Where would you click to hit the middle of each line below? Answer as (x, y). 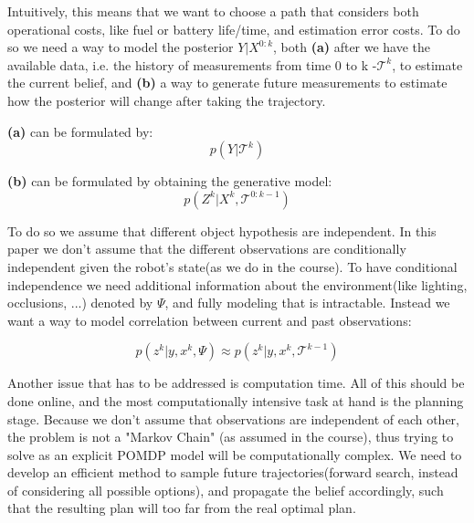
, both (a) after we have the (352, 47)
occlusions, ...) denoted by (80, 303)
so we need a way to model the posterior (121, 47)
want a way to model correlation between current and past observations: (210, 320)
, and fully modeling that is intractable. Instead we (307, 303)
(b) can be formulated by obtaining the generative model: (170, 181)
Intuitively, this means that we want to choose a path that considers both (213, 11)
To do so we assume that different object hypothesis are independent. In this (222, 230)
